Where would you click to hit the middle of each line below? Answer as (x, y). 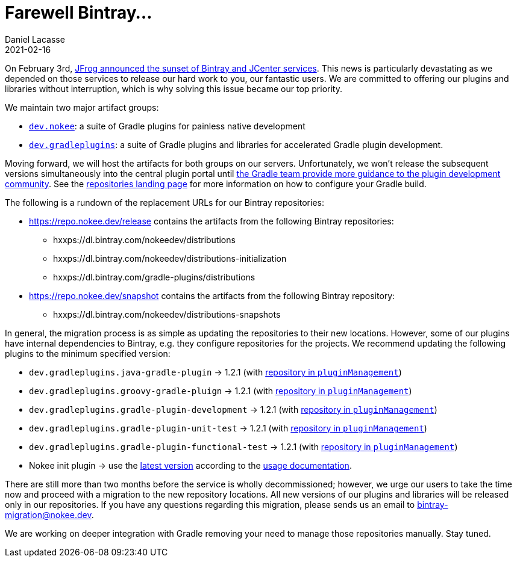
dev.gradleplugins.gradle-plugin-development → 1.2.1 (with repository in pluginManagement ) (233, 409)
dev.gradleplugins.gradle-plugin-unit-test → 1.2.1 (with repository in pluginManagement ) (228, 428)
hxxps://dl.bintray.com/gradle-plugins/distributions (154, 277)
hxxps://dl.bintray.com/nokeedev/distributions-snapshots (167, 314)
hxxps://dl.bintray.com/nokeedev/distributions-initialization (170, 258)
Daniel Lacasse (35, 39)
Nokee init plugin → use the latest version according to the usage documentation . (190, 465)
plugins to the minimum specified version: (88, 353)
